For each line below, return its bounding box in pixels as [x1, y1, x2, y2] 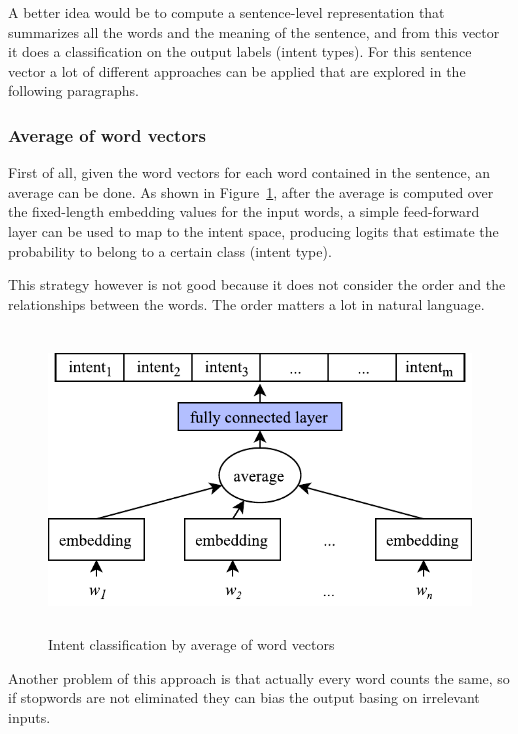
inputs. [8, 707, 51, 728]
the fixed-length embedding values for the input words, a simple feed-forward [8, 201, 480, 222]
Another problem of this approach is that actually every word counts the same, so [8, 667, 510, 688]
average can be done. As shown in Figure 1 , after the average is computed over [8, 181, 494, 202]
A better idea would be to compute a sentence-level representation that [8, 2, 445, 22]
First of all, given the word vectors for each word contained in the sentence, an [8, 162, 491, 183]
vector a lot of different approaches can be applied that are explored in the [8, 60, 466, 81]
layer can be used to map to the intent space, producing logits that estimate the [8, 220, 499, 241]
